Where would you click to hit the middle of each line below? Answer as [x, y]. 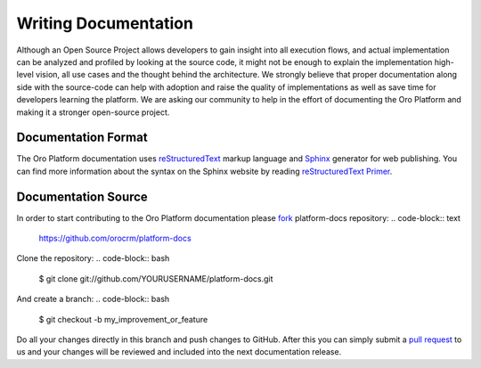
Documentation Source [82, 196]
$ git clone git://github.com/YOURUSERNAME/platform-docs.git [156, 278]
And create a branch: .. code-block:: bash [93, 299]
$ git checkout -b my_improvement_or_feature [123, 319]
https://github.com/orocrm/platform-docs [115, 238]
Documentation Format [82, 138]
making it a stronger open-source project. [93, 112]
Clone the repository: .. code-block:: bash [93, 258]
